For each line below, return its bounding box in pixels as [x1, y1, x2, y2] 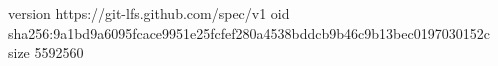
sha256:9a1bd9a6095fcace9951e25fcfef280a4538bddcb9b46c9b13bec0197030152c [8, 22, 490, 43]
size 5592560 [8, 42, 84, 63]
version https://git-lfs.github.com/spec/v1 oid [8, 3, 290, 23]
